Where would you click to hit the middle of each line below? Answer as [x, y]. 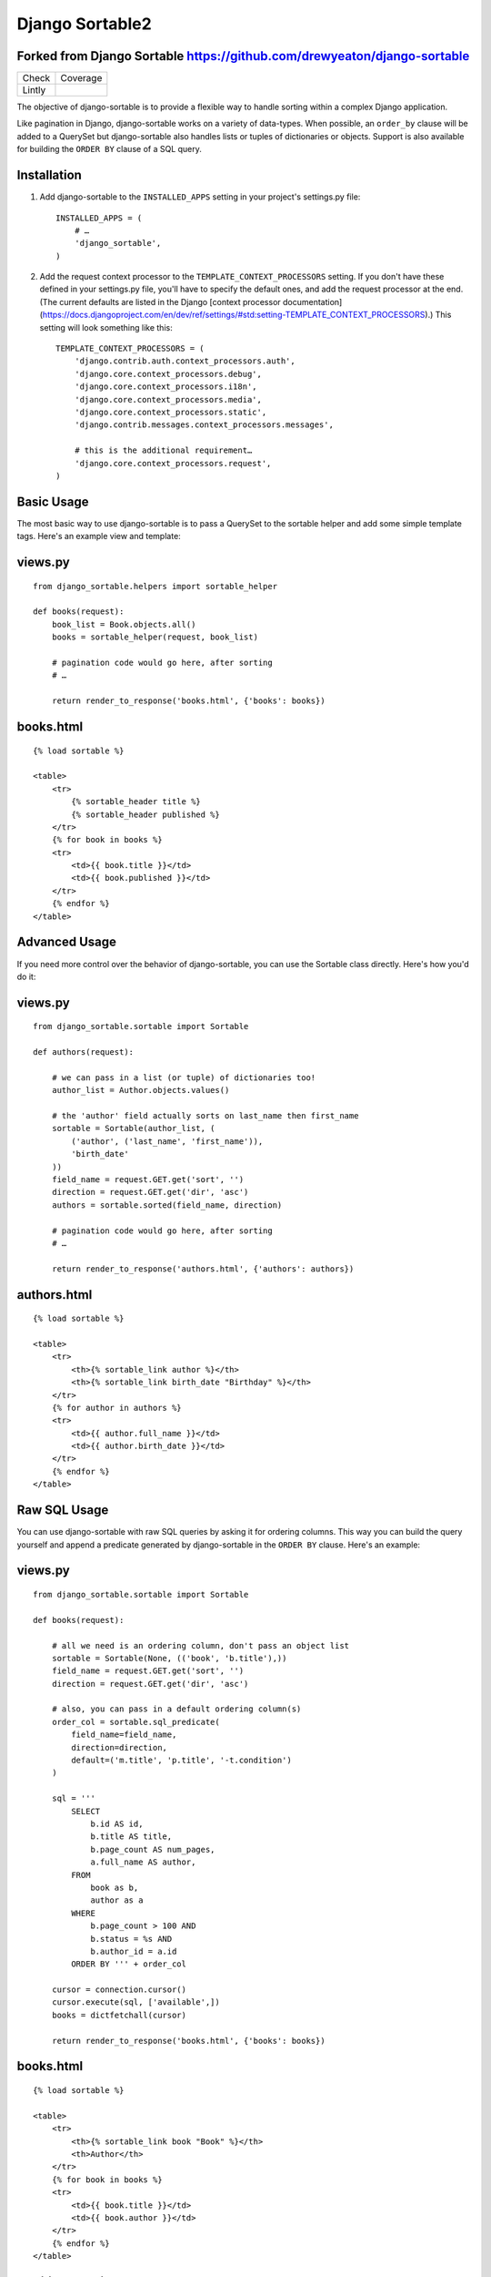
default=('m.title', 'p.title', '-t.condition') [182, 1761]
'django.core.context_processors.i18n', [166, 387]
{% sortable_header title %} [136, 802]
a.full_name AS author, [143, 1862]
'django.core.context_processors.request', [173, 463]
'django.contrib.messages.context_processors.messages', [204, 425]
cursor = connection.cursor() [119, 1990]
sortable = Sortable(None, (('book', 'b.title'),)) [169, 1658]
